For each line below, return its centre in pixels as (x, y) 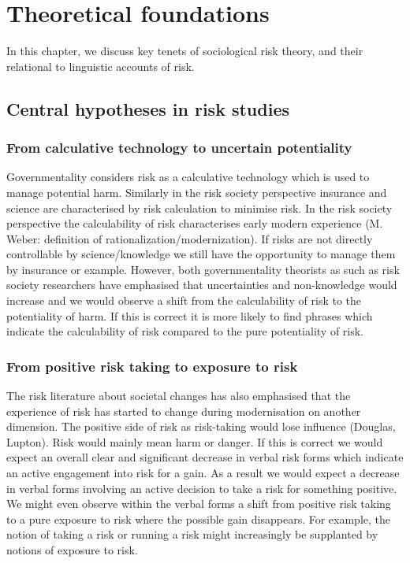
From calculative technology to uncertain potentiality (179, 148)
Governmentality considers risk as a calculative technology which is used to (188, 177)
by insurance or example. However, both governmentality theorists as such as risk (203, 269)
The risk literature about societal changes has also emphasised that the (179, 396)
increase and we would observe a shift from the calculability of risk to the (184, 300)
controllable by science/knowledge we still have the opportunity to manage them (201, 254)
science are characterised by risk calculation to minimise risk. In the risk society (199, 207)
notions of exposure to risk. (72, 550)
